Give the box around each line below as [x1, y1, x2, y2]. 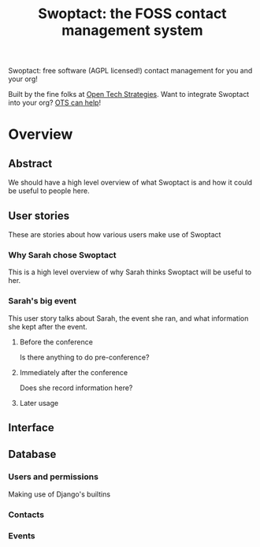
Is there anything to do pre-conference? [19, 352, 150, 362]
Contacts [8, 509, 45, 520]
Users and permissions [8, 471, 98, 482]
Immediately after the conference [19, 367, 128, 377]
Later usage [19, 398, 59, 407]
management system [61, 21, 203, 39]
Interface [8, 421, 54, 434]
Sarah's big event [8, 296, 77, 307]
